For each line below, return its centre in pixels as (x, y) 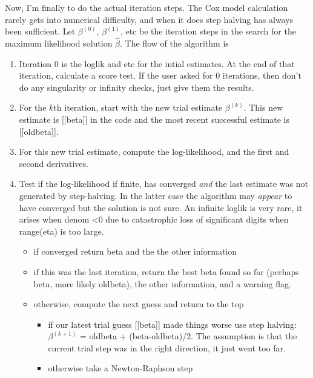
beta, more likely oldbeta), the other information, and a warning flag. (162, 283)
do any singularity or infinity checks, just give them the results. (137, 87)
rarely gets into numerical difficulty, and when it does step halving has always (149, 19)
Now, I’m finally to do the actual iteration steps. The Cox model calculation (147, 7)
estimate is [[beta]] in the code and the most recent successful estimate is (154, 119)
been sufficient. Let (40, 31)
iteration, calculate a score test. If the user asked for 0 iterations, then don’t (160, 75)
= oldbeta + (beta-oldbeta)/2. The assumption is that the (188, 336)
